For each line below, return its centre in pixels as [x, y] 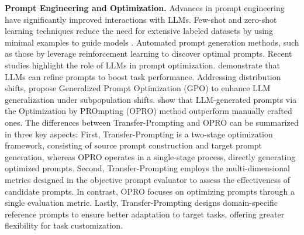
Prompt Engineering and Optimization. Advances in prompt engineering [145, 8]
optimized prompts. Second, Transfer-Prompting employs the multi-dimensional [147, 168]
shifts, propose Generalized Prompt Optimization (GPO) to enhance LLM [138, 88]
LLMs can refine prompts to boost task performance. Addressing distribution [143, 76]
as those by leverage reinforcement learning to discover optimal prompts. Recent [148, 53]
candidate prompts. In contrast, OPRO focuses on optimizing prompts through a [150, 191]
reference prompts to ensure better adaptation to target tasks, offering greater [145, 214]
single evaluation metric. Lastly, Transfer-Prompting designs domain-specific [141, 203]
